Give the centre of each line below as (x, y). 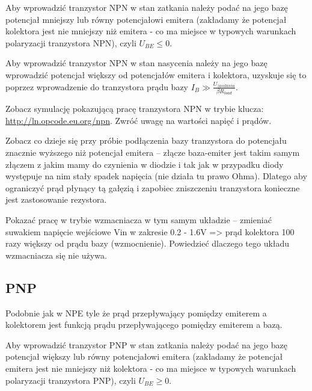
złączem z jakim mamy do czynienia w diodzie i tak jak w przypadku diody (145, 164)
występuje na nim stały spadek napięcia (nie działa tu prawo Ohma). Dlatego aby (156, 176)
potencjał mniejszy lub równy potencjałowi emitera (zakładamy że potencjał (146, 19)
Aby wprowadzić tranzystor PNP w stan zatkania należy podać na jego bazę (146, 344)
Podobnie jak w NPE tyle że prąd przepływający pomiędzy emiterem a (136, 312)
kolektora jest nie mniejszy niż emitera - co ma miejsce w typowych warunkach (151, 31)
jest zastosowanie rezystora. (56, 199)
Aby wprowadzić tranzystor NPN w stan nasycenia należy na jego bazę (136, 63)
